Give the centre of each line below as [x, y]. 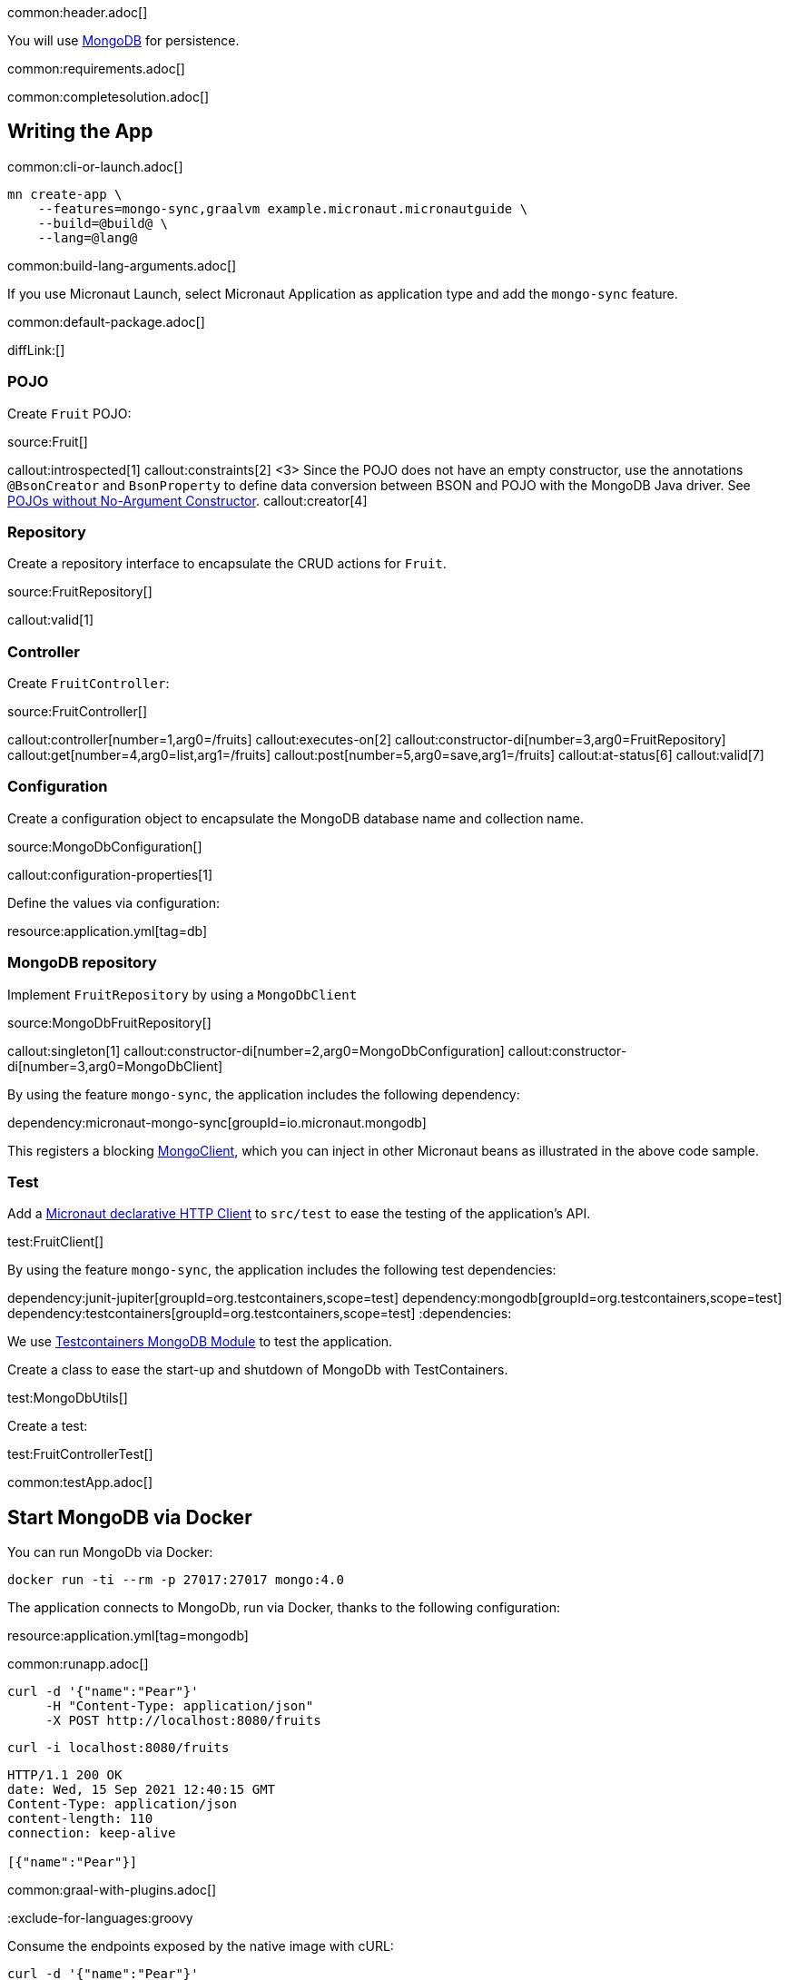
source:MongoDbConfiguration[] [105, 846]
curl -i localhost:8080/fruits [118, 1748]
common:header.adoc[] [78, 12]
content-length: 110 [80, 1819]
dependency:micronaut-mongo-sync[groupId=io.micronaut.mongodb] [217, 1122]
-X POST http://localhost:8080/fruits [183, 1721]
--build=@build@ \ [103, 223]
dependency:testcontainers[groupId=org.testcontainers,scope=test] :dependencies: [260, 1314]
